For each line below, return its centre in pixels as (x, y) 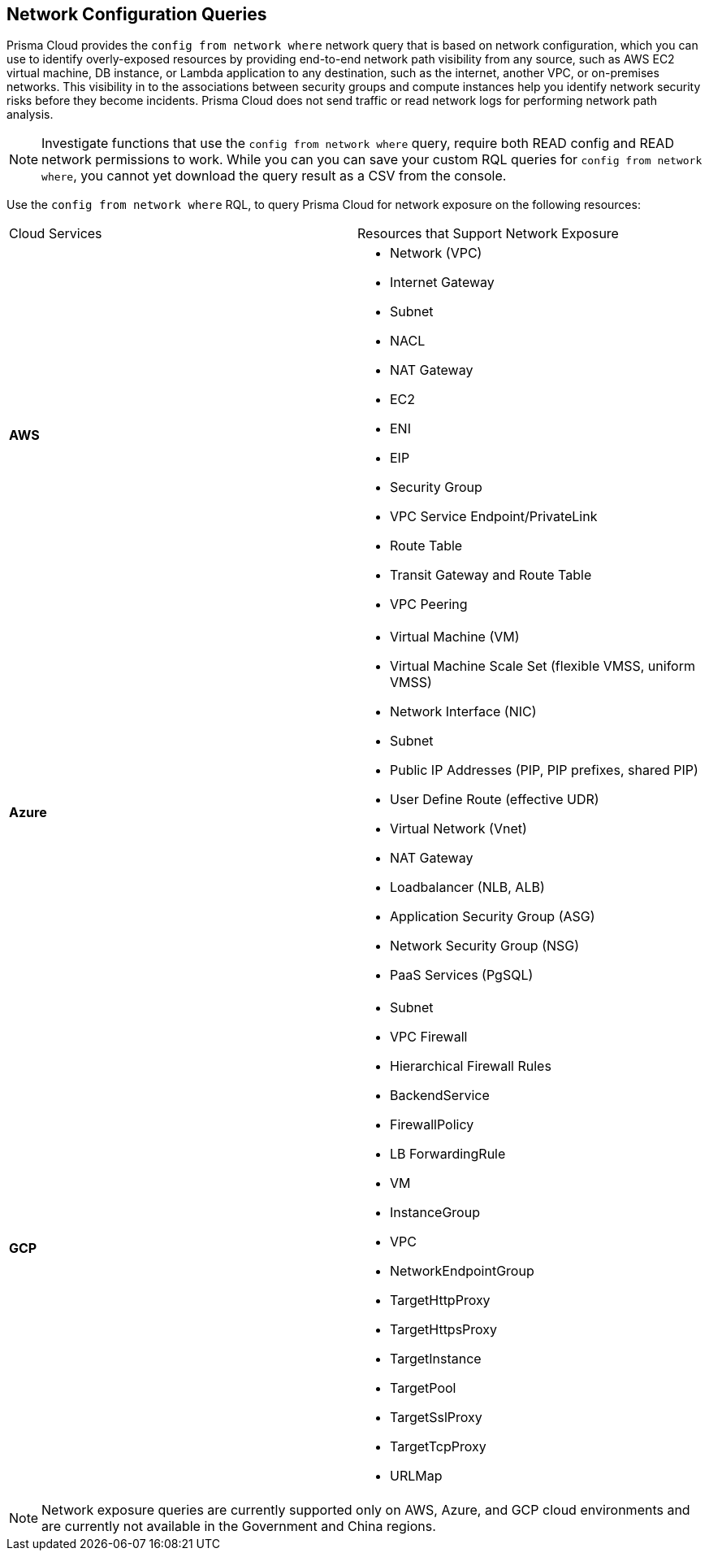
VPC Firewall (429, 1037)
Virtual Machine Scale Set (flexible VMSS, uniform (543, 666)
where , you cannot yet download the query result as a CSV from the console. (274, 176)
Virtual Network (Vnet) (458, 829)
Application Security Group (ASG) (493, 917)
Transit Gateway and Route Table (491, 575)
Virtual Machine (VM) (455, 637)
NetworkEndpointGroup (462, 1271)
